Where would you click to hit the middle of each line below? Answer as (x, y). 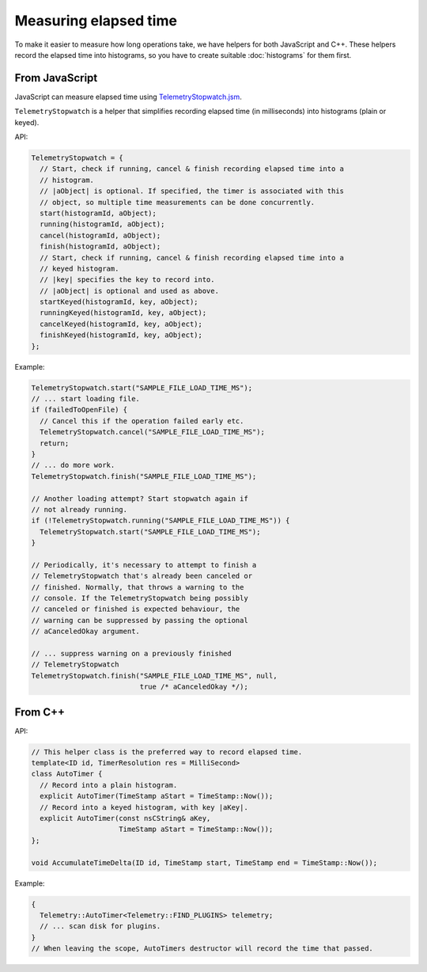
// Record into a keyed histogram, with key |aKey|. (144, 807)
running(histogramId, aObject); (102, 224)
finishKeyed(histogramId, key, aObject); (121, 335)
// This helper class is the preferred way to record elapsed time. (167, 752)
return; (55, 443)
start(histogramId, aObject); (98, 213)
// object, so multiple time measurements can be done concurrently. (178, 202)
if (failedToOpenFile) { (79, 410)
